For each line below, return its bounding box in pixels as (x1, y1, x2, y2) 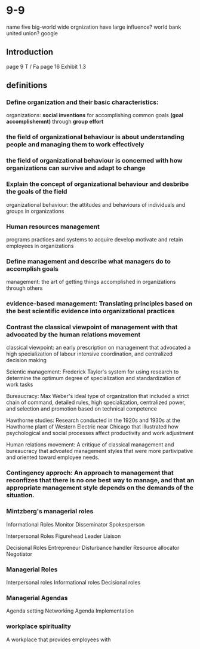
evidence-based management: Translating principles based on (6, 299, 193, 308)
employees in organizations (6, 242, 74, 249)
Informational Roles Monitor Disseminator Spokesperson (6, 521, 145, 528)
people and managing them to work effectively (6, 140, 144, 149)
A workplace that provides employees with (6, 636, 112, 643)
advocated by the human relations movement (6, 330, 141, 339)
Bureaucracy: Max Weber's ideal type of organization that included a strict (6, 393, 189, 400)
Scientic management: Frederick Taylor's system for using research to (6, 368, 179, 375)
